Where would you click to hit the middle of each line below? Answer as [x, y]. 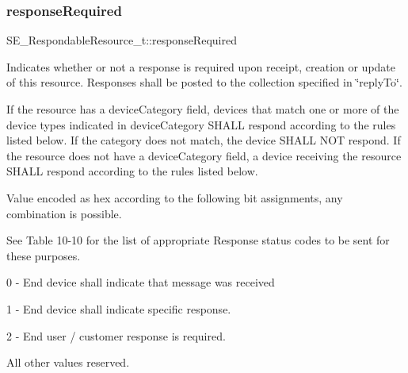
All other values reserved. [68, 362]
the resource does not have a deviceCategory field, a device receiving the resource [204, 155]
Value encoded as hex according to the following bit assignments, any [175, 197]
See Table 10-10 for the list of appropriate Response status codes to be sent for [198, 240]
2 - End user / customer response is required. [116, 335]
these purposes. [44, 255]
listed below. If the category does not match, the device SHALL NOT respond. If [204, 140]
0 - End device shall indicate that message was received [141, 282]
